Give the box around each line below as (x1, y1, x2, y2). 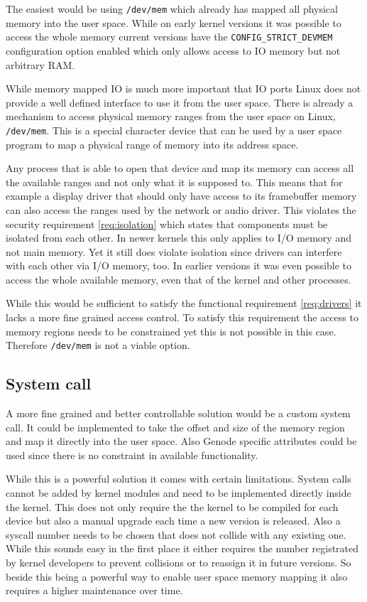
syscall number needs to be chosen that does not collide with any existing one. (6, 527, 346, 542)
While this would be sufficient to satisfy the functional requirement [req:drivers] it (6, 296, 362, 311)
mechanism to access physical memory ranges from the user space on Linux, (6, 109, 336, 124)
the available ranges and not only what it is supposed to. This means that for (6, 174, 343, 189)
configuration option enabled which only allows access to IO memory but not (6, 43, 341, 58)
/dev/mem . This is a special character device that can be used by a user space (6, 122, 342, 137)
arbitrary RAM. (6, 57, 75, 72)
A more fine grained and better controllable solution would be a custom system (6, 406, 351, 421)
